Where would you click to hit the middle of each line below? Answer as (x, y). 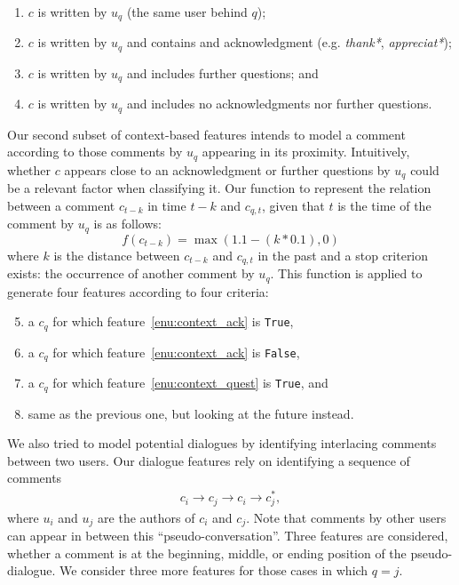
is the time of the (384, 205)
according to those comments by (95, 152)
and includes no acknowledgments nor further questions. (279, 104)
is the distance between (117, 255)
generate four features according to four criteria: (138, 291)
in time (167, 205)
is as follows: (127, 224)
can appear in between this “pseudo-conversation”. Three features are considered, (228, 536)
